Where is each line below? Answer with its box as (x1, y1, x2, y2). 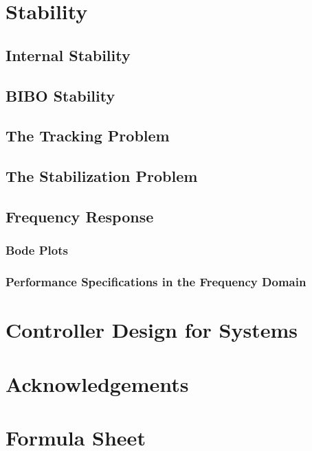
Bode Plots (5, 242, 68, 259)
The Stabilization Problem (5, 165, 198, 187)
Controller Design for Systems (5, 316, 298, 344)
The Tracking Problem (5, 125, 170, 146)
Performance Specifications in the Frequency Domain (5, 273, 307, 290)
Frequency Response (5, 205, 154, 227)
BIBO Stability (5, 84, 115, 106)
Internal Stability (5, 44, 131, 65)
